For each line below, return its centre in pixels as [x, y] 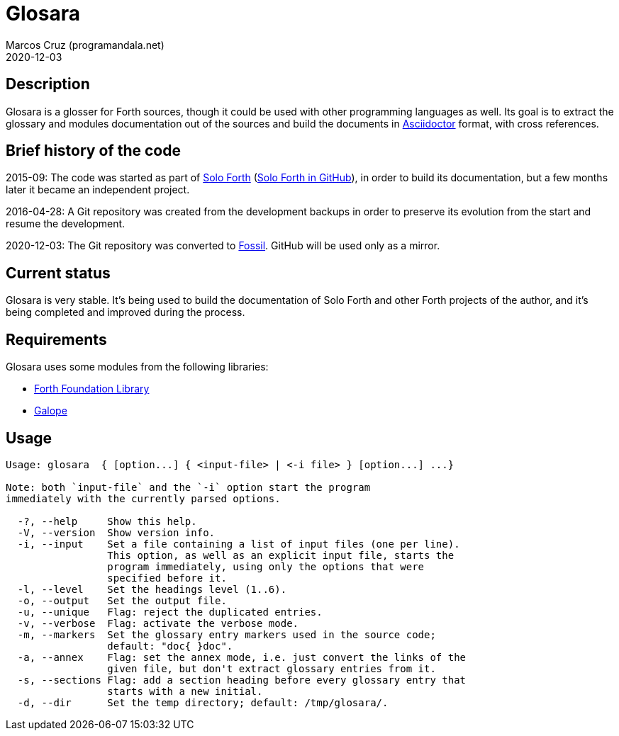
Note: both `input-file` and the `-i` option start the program [188, 487]
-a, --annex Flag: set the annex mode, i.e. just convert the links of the [242, 657]
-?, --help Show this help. [107, 521]
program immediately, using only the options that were [266, 566]
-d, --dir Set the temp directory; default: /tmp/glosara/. [203, 702]
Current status [58, 273]
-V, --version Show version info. [116, 532]
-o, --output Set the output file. [122, 600]
